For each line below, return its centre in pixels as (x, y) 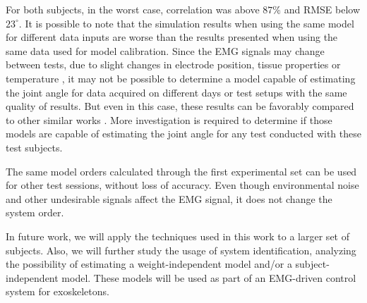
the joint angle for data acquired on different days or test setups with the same (176, 92)
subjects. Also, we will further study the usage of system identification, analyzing (181, 250)
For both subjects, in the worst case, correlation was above (133, 9)
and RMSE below (322, 9)
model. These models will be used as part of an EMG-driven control (209, 277)
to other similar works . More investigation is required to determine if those (169, 119)
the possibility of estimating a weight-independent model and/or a (149, 264)
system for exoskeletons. (58, 291)
